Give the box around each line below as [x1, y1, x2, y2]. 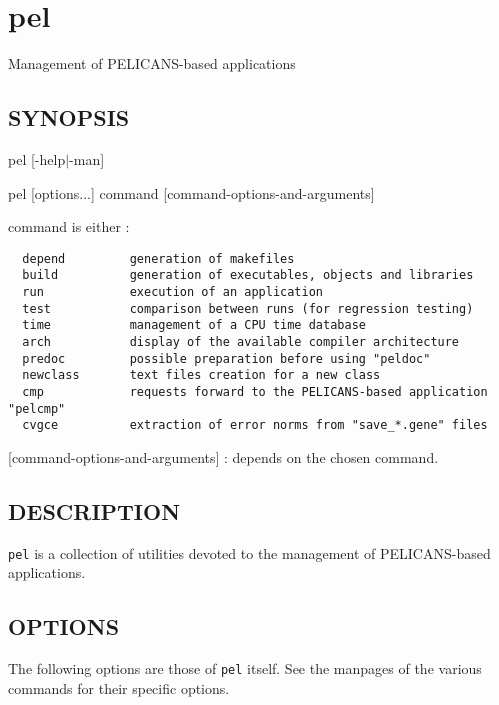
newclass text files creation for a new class [22, 368, 381, 383]
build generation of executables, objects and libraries [22, 268, 474, 283]
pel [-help [8, 148, 66, 169]
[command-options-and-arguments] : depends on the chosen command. [8, 446, 439, 467]
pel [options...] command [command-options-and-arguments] [8, 182, 375, 203]
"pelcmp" [8, 401, 66, 416]
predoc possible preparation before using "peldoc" [22, 351, 431, 366]
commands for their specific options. [8, 677, 230, 698]
